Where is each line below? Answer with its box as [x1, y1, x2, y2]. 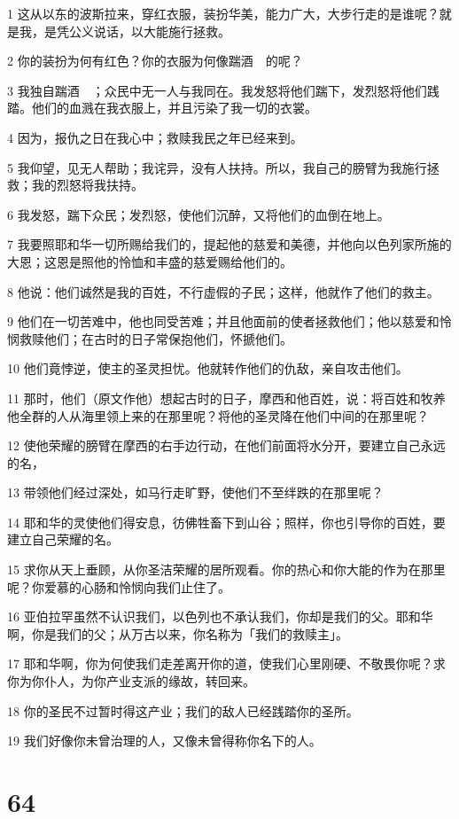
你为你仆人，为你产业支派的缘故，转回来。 [7, 672, 255, 690]
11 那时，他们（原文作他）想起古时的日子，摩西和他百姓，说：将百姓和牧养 [7, 388, 446, 407]
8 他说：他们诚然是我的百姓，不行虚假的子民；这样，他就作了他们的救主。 [7, 282, 440, 300]
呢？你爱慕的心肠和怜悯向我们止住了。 [7, 577, 230, 596]
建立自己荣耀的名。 [7, 530, 119, 549]
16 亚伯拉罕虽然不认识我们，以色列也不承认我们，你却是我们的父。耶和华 [7, 607, 433, 626]
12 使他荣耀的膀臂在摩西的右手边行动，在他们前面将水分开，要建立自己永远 [7, 436, 446, 455]
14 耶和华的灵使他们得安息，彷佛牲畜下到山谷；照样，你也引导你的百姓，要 [7, 512, 446, 531]
